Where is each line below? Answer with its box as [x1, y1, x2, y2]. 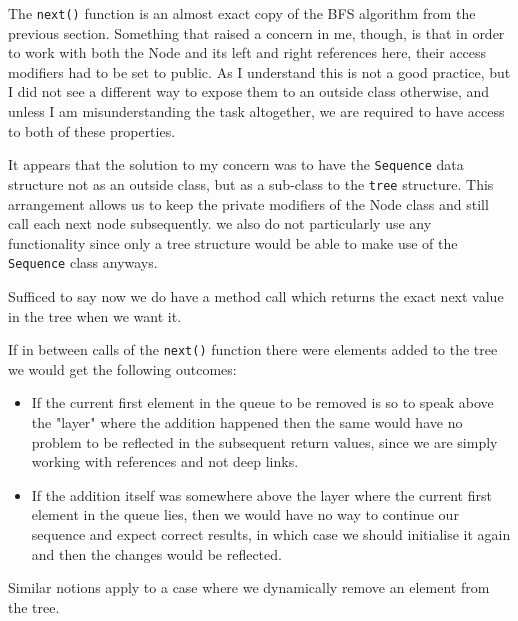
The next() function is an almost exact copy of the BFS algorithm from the [8, 3, 476, 23]
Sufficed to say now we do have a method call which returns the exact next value [8, 285, 504, 306]
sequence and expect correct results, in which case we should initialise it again [31, 523, 511, 544]
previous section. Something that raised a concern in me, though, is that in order [8, 22, 505, 43]
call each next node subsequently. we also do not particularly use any [8, 213, 432, 234]
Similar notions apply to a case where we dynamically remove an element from [8, 577, 490, 598]
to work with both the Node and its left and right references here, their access [8, 42, 487, 63]
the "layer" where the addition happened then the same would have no [31, 412, 463, 432]
